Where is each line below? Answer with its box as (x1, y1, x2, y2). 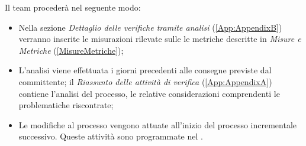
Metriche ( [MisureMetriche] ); (18, 44, 124, 56)
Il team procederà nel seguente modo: (5, 1, 141, 13)
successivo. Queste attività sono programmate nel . (18, 130, 203, 142)
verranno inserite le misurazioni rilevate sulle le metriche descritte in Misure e (18, 33, 301, 45)
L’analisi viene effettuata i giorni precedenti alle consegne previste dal (18, 64, 272, 76)
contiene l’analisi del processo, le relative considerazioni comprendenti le (18, 87, 280, 99)
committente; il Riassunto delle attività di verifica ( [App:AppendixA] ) (18, 75, 272, 87)
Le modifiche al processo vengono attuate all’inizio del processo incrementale (18, 118, 297, 131)
